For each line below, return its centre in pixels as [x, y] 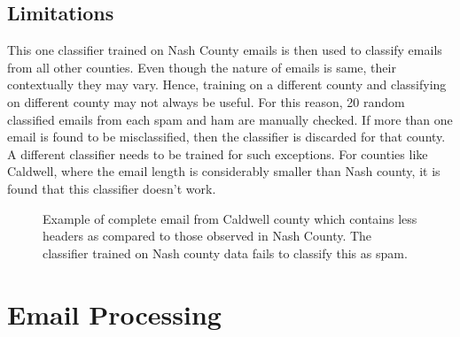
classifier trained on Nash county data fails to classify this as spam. [225, 253]
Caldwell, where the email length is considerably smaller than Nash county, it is [224, 171]
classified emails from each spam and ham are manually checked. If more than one [230, 119]
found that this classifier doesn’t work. [112, 188]
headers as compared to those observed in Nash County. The [207, 236]
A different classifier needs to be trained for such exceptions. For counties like [218, 153]
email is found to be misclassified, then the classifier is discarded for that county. [226, 137]
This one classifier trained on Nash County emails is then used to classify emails [225, 50]
